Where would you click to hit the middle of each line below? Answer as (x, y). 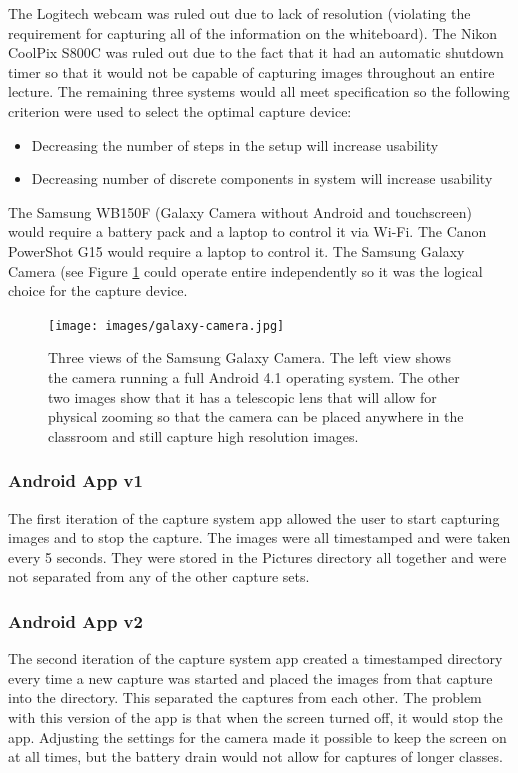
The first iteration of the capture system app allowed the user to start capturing (254, 517)
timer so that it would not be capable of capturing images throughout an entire (251, 71)
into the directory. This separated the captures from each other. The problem (245, 697)
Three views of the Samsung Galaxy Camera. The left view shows (249, 357)
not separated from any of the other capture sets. (159, 576)
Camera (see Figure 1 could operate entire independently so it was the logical (245, 270)
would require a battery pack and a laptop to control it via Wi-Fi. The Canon (247, 231)
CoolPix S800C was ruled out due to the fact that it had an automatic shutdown (256, 52)
